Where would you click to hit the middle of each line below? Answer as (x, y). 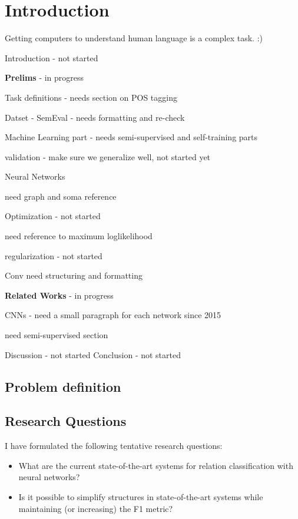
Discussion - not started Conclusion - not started (93, 354)
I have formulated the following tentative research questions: (114, 446)
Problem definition (63, 386)
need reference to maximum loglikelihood (79, 236)
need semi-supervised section (57, 335)
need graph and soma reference (61, 196)
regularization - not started (54, 255)
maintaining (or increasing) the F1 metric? (96, 508)
